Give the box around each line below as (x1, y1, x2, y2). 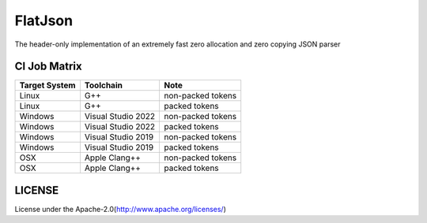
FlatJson (14, 12, 74, 29)
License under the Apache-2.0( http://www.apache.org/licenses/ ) (14, 204, 227, 214)
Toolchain (84, 80, 123, 91)
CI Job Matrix (14, 60, 82, 73)
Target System (19, 80, 76, 91)
